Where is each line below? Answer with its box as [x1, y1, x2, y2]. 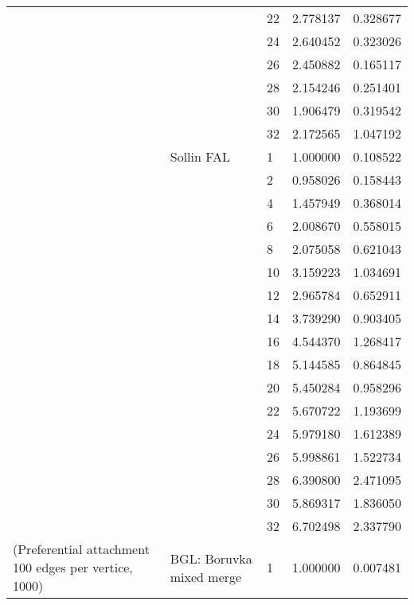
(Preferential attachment [13, 540, 150, 558]
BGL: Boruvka [170, 548, 252, 568]
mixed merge [170, 567, 242, 586]
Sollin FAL [170, 147, 230, 166]
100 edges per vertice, [13, 558, 133, 576]
